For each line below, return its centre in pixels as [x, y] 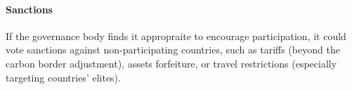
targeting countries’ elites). [63, 77]
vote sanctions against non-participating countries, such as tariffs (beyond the [173, 50]
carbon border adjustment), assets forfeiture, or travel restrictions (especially [171, 63]
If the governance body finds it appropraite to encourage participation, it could [176, 36]
